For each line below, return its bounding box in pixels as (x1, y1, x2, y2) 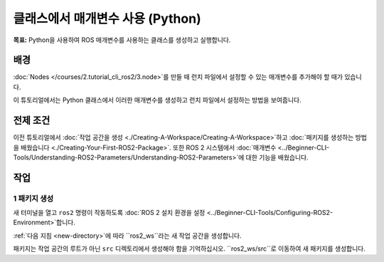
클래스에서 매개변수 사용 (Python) (13, 11, 202, 26)
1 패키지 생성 (13, 193, 54, 203)
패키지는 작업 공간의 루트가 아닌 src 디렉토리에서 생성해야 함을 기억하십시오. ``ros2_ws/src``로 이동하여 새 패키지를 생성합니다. (13, 244, 366, 253)
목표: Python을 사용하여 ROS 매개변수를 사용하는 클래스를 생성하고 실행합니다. (13, 36, 231, 44)
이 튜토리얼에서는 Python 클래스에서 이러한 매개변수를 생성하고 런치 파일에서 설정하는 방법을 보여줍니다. (13, 96, 302, 105)
